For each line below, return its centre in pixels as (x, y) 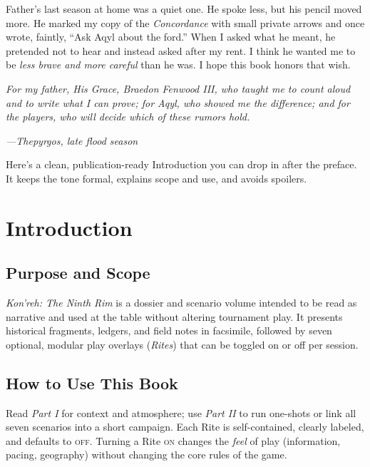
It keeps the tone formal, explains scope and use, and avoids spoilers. (156, 178)
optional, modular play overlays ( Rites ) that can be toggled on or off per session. (182, 344)
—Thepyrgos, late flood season (72, 140)
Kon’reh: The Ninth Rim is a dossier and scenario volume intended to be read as (181, 303)
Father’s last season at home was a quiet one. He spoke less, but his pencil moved (184, 9)
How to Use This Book (92, 383)
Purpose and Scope (78, 273)
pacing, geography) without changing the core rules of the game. (147, 455)
